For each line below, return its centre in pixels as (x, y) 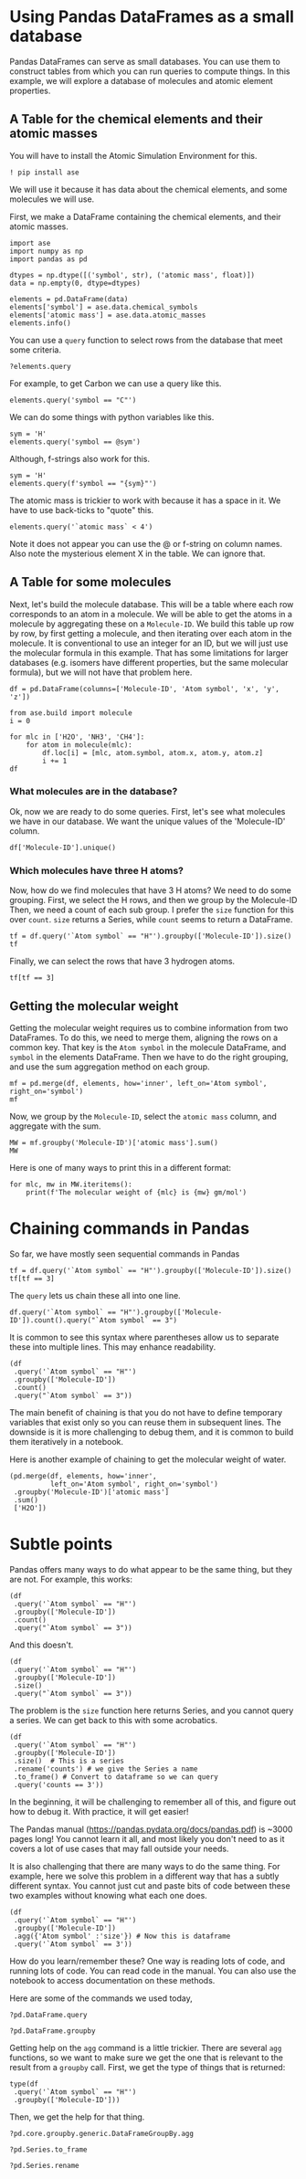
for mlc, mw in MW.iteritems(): (71, 1184)
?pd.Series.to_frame (49, 2149)
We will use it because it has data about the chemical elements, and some (148, 189)
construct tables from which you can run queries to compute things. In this (150, 71)
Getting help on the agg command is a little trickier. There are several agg (146, 2047)
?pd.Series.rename (44, 2165)
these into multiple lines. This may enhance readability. (113, 1347)
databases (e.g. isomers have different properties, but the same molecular (149, 662)
